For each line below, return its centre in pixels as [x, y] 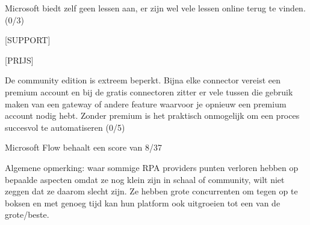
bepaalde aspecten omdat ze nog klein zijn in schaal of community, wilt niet [145, 179]
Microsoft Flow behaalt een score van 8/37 [83, 147]
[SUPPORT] [28, 40]
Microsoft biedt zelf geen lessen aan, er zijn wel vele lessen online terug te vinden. [155, 8]
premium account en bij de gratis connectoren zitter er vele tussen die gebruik [149, 91]
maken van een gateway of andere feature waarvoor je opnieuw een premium [146, 103]
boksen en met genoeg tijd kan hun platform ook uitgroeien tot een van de [143, 202]
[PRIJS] [19, 60]
